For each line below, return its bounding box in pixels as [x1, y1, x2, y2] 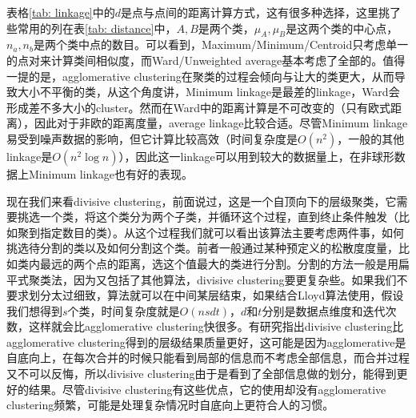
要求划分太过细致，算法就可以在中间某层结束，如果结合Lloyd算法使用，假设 [6, 287, 404, 303]
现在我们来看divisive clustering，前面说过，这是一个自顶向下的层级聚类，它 [6, 192, 397, 209]
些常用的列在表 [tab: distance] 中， [6, 19, 177, 36]
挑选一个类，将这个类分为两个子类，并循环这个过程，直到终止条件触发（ [17, 208, 398, 225]
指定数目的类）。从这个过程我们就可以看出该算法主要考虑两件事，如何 [39, 223, 404, 240]
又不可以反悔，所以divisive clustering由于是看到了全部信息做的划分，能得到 [6, 365, 397, 382]
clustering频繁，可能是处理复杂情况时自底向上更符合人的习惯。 [6, 396, 334, 413]
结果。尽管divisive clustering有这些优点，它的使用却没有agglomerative [28, 380, 386, 397]
